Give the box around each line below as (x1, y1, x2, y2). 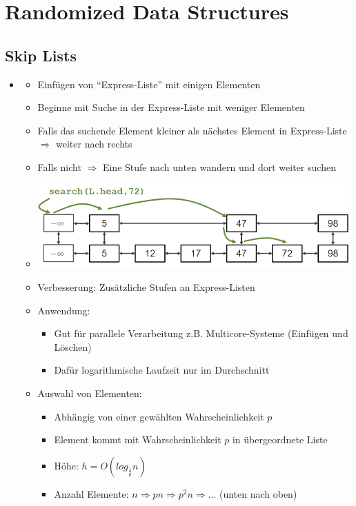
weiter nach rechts (55, 136, 132, 151)
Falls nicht (37, 159, 81, 174)
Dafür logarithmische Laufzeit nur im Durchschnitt (54, 363, 270, 377)
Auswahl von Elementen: (37, 385, 142, 400)
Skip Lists (5, 44, 77, 65)
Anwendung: (37, 303, 90, 317)
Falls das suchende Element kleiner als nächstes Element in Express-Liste (37, 123, 347, 137)
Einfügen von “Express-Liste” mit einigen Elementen (37, 77, 261, 91)
